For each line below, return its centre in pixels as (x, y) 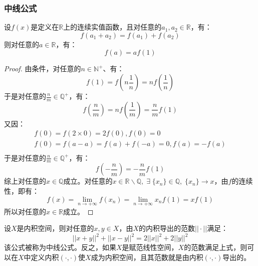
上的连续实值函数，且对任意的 (112, 27)
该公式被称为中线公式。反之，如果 (60, 247)
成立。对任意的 (88, 181)
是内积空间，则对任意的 (55, 228)
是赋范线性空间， (150, 247)
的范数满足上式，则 (216, 247)
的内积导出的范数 (167, 228)
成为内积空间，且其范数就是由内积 (147, 257)
